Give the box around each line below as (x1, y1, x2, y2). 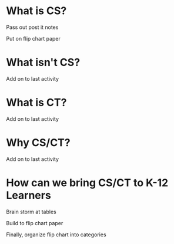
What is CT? (6, 96, 67, 110)
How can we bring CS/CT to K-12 (6, 176, 169, 189)
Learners (6, 189, 51, 202)
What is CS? (6, 4, 67, 18)
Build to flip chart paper (6, 219, 63, 226)
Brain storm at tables (6, 208, 57, 215)
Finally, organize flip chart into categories (6, 231, 107, 238)
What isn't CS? (6, 56, 81, 69)
